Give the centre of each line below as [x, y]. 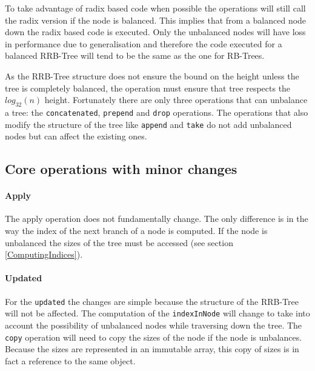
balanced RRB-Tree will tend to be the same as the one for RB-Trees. [135, 55]
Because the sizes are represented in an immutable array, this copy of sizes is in [152, 349]
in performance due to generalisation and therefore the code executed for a [144, 43]
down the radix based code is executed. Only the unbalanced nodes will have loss [155, 32]
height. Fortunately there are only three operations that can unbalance [176, 100]
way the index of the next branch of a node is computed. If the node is [136, 231]
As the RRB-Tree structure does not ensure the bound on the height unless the [152, 75]
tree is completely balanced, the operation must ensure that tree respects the [148, 88]
